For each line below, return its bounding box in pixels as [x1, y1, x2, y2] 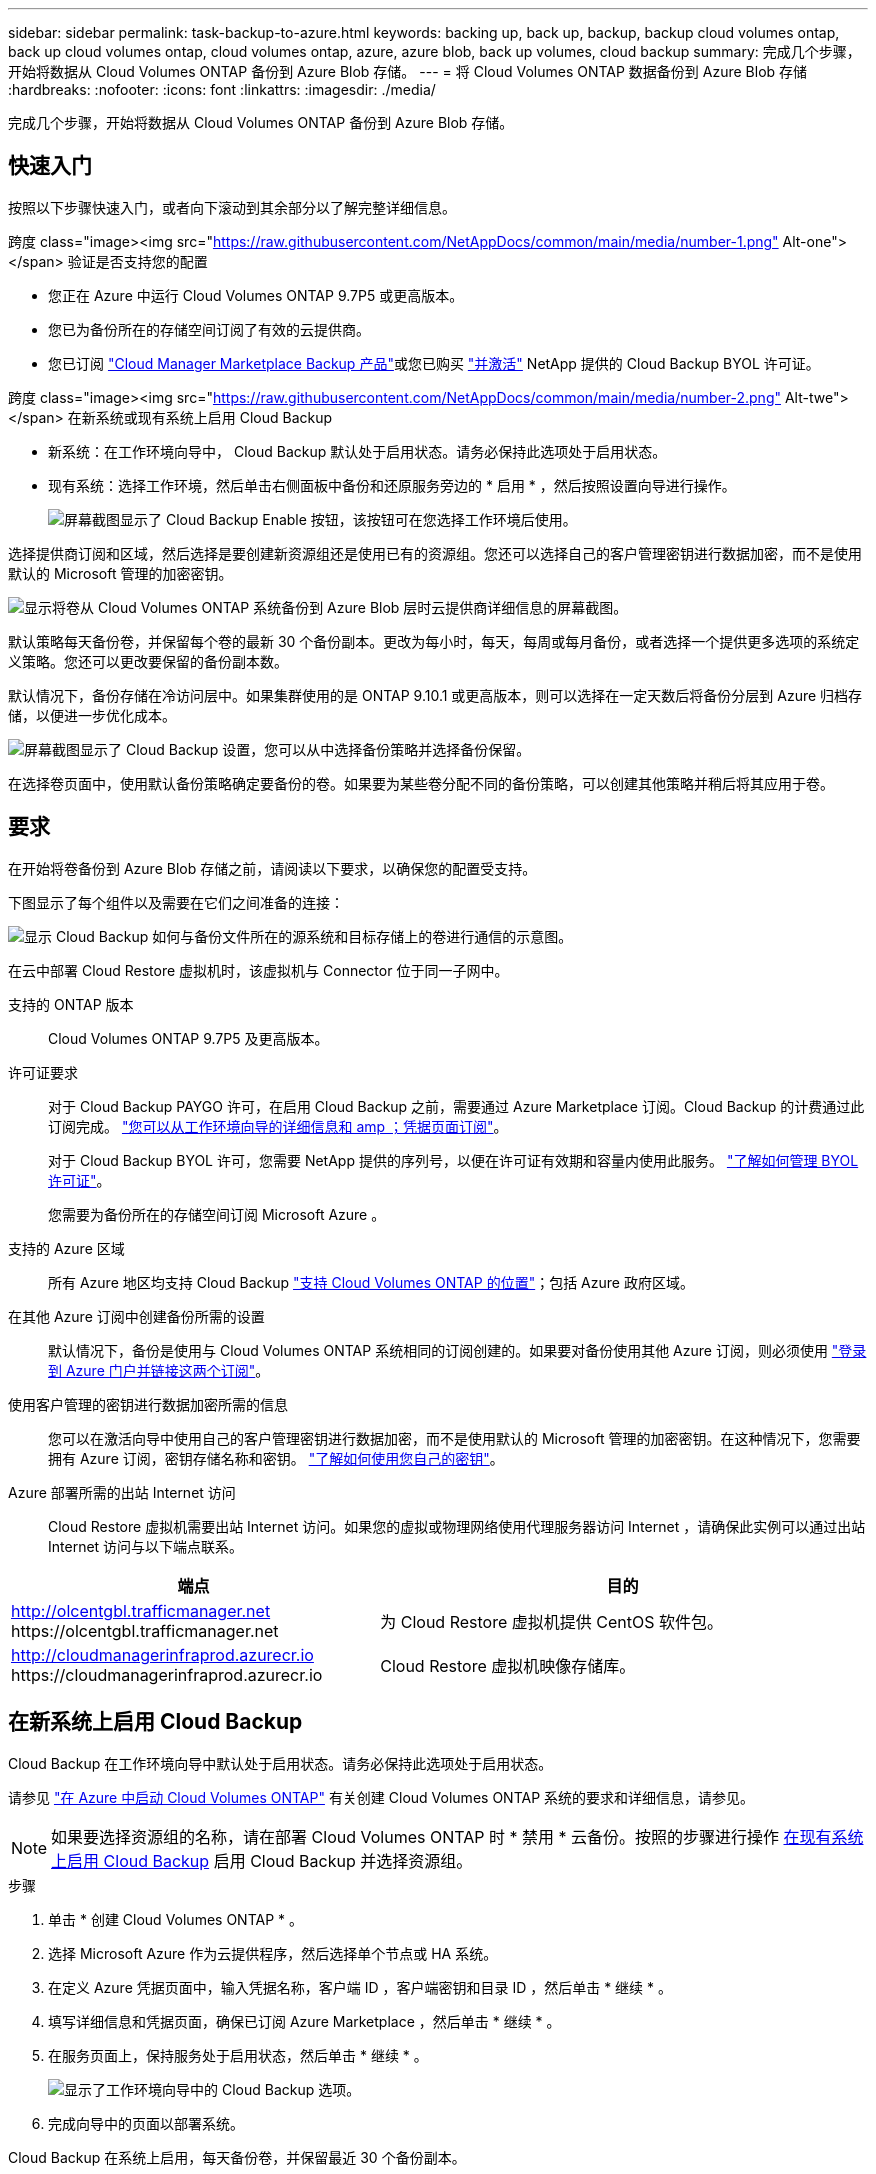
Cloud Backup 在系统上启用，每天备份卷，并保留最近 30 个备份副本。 [8, 2148, 466, 2166]
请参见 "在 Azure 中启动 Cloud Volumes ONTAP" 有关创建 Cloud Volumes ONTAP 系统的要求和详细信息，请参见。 [8, 1788, 755, 1806]
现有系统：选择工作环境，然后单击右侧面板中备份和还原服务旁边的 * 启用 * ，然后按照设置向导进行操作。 [48, 476, 736, 494]
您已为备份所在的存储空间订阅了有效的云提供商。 [48, 320, 370, 338]
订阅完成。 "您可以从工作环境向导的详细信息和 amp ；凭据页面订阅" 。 [48, 1117, 508, 1135]
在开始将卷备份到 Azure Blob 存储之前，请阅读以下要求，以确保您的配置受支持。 [8, 859, 537, 877]
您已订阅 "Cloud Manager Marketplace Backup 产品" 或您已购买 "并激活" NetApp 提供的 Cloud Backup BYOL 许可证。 [48, 354, 820, 372]
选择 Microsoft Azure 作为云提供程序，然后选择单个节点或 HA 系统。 [48, 1944, 498, 1962]
